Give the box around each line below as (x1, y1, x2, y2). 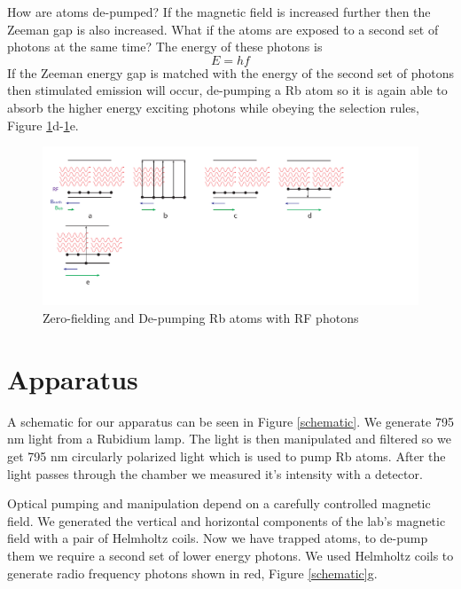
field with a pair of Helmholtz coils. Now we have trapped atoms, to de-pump (7, 529, 428, 547)
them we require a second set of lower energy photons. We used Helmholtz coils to (7, 546, 454, 564)
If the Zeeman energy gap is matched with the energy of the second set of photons (7, 63, 454, 82)
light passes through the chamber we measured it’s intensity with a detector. (7, 464, 423, 483)
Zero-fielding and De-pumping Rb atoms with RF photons (43, 309, 359, 327)
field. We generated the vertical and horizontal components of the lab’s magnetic (7, 511, 446, 530)
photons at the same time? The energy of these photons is (7, 37, 323, 56)
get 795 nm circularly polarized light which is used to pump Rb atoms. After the (7, 446, 446, 465)
